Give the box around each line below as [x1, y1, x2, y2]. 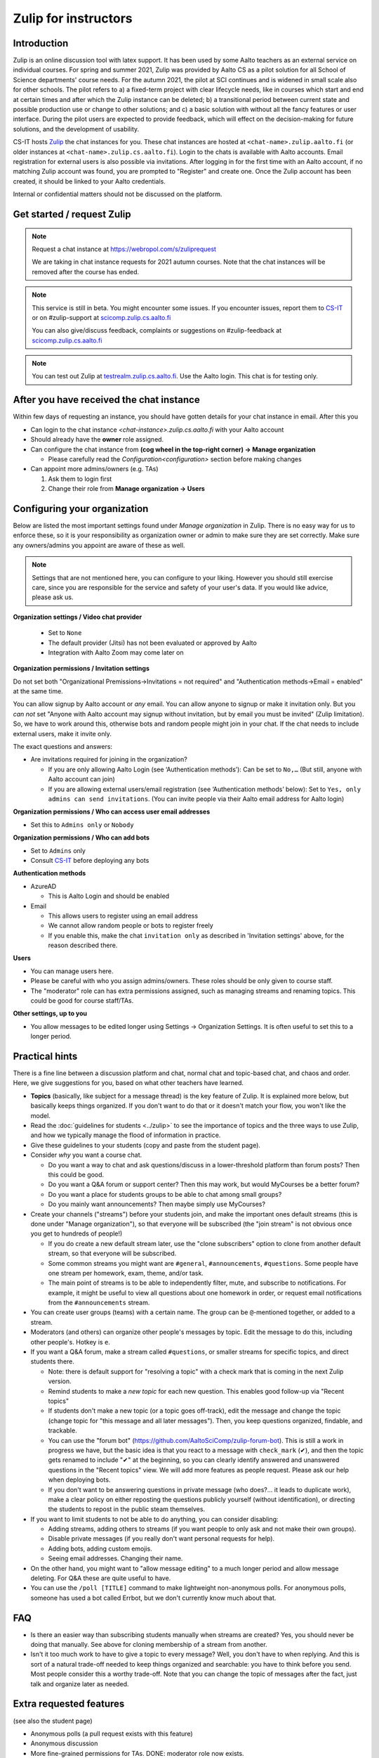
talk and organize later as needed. [30, 1679, 129, 1688]
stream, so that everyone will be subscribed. [48, 1249, 177, 1258]
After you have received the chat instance [13, 394, 200, 406]
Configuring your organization [13, 503, 149, 515]
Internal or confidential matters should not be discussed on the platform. [13, 190, 222, 198]
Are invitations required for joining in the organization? [30, 755, 187, 764]
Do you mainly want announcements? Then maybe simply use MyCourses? [48, 1200, 266, 1209]
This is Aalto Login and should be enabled [48, 892, 170, 900]
